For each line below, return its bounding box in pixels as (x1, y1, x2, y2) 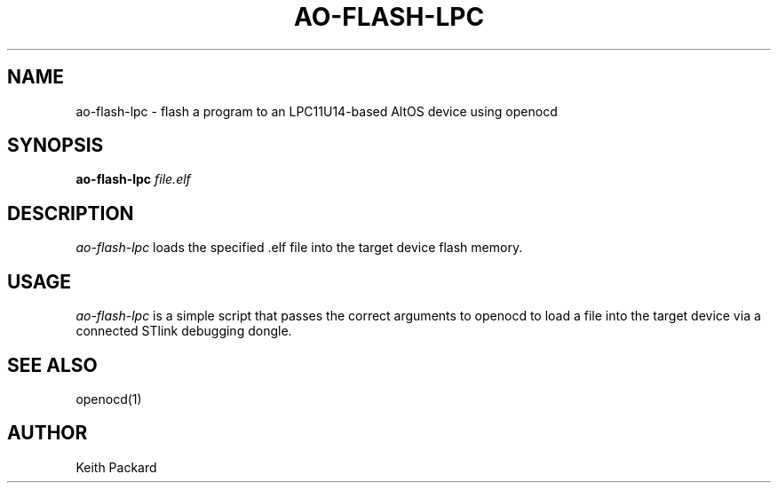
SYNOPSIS (7, 134, 104, 157)
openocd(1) (75, 391, 142, 407)
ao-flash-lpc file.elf (75, 171, 191, 187)
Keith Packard (75, 459, 157, 475)
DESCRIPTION (7, 202, 134, 225)
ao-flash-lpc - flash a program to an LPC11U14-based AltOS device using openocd (75, 103, 558, 119)
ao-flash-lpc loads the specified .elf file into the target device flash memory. (75, 240, 523, 256)
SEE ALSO (7, 353, 98, 376)
